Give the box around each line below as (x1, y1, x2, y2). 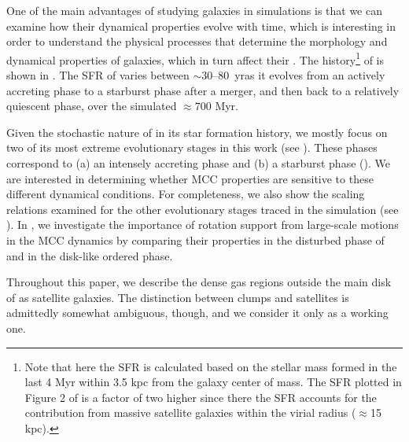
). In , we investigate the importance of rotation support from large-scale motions (6, 216, 399, 233)
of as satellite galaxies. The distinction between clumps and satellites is (6, 289, 349, 305)
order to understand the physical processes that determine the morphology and (6, 33, 388, 50)
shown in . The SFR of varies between (6, 67, 190, 83)
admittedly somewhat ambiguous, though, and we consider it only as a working (6, 304, 389, 321)
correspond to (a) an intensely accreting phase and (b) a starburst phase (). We (6, 155, 390, 171)
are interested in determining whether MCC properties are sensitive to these (6, 170, 374, 186)
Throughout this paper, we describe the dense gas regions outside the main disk (6, 274, 392, 290)
